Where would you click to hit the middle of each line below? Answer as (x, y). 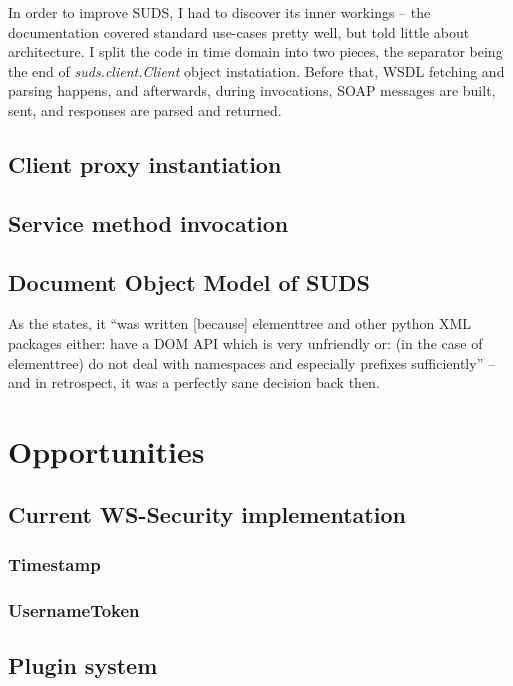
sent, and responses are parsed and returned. (145, 109)
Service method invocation (148, 222)
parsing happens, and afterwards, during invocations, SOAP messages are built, (252, 90)
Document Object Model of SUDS (189, 281)
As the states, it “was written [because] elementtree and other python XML (240, 323)
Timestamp (54, 563)
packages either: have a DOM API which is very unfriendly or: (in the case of (245, 342)
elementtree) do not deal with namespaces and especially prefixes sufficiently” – (251, 362)
